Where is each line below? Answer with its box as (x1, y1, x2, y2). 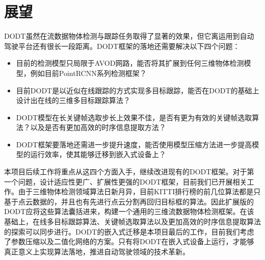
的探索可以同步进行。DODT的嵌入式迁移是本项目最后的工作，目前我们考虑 (4, 226, 254, 237)
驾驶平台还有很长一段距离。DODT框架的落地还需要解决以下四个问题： (4, 40, 240, 51)
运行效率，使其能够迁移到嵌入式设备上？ (30, 149, 166, 160)
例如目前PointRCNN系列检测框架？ (30, 67, 147, 78)
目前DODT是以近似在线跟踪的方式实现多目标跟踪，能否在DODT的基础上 (16, 85, 259, 95)
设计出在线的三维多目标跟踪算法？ (16, 95, 130, 106)
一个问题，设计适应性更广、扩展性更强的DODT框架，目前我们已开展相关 (4, 176, 247, 187)
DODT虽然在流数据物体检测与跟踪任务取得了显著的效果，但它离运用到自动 (4, 31, 254, 41)
